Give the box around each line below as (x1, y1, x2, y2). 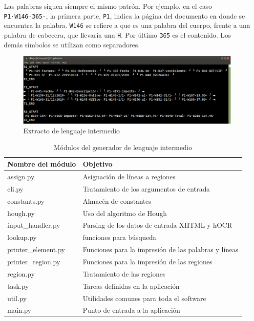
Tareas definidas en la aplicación (83, 280, 180, 291)
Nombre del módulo (7, 159, 76, 169)
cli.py (7, 183, 23, 193)
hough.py (7, 208, 35, 218)
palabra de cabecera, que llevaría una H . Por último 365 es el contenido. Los (4, 29, 231, 40)
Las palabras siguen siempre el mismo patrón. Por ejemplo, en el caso (4, 1, 212, 11)
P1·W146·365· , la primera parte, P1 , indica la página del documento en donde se (4, 10, 245, 21)
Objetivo (83, 159, 113, 169)
